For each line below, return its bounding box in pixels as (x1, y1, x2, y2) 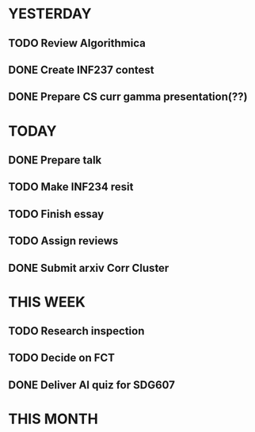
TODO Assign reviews (8, 235, 119, 248)
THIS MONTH (8, 410, 99, 428)
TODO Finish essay (8, 207, 105, 220)
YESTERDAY (8, 5, 92, 23)
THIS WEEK (8, 292, 86, 311)
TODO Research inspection (8, 324, 145, 338)
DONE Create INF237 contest (8, 63, 154, 76)
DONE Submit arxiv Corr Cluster (8, 261, 169, 274)
